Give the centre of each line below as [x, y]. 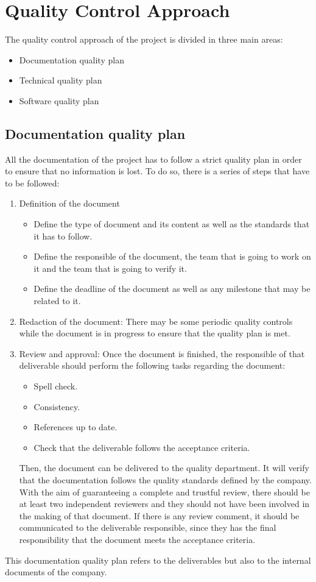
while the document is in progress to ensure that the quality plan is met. [155, 333]
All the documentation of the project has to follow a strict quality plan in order [153, 159]
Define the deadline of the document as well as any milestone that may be [172, 289]
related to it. [57, 301]
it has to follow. [63, 236]
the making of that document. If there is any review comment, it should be [159, 515]
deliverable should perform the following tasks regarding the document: [152, 365]
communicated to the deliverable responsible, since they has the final [148, 527]
